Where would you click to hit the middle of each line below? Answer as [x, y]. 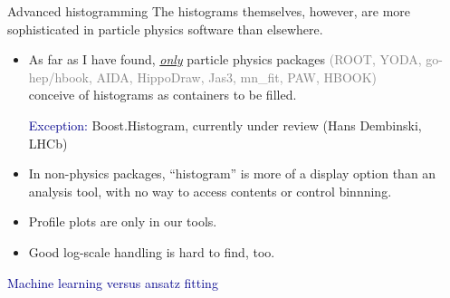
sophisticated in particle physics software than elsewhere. [165, 29]
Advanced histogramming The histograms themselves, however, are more [209, 11]
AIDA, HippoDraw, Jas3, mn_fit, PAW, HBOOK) [236, 77]
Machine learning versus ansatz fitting [113, 282]
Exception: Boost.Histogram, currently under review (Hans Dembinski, [225, 125]
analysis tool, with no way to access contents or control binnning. [210, 191]
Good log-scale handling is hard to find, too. [152, 251]
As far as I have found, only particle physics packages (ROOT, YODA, [225, 59]
